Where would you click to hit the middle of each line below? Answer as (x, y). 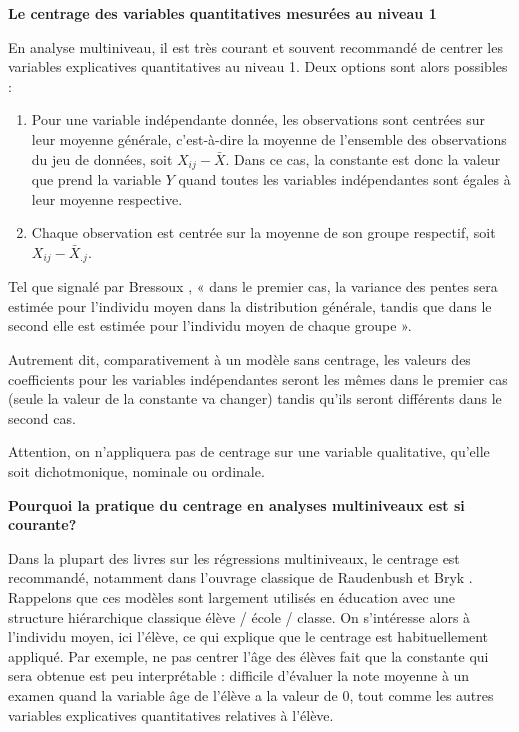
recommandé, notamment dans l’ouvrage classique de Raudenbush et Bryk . (240, 577)
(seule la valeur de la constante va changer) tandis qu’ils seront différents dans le (255, 398)
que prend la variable (96, 179)
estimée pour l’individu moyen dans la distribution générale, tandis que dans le (250, 305)
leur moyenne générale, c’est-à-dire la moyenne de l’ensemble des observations (269, 138)
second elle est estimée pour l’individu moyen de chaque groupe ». (210, 325)
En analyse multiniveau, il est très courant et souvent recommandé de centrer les (255, 46)
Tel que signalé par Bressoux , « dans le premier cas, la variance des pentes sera (253, 286)
